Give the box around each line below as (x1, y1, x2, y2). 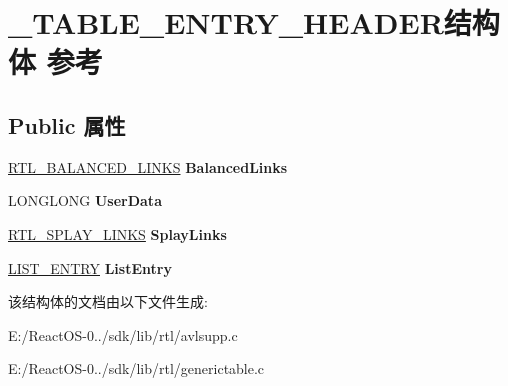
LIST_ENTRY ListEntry (8, 257, 172, 278)
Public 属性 (8, 109, 126, 140)
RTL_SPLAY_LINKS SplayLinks (8, 223, 227, 244)
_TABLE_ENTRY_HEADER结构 (8, 2, 500, 43)
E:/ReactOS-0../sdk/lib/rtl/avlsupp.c (8, 324, 238, 345)
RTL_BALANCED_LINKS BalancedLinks (8, 156, 288, 177)
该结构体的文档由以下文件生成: (8, 291, 208, 312)
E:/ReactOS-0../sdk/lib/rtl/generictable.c (8, 358, 265, 379)
